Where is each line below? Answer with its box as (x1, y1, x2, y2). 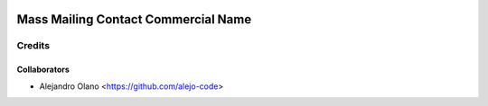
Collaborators (16, 64, 70, 75)
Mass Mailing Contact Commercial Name (16, 12, 252, 27)
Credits (16, 40, 50, 52)
